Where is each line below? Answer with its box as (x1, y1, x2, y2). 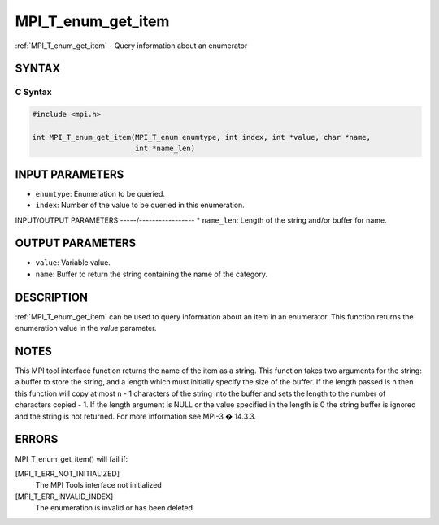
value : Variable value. (35, 258, 111, 267)
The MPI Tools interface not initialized (35, 480, 162, 490)
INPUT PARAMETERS (15, 167, 124, 181)
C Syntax (15, 86, 52, 98)
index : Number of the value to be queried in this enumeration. (35, 200, 246, 210)
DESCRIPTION (15, 290, 89, 304)
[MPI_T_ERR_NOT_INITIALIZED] (15, 468, 120, 479)
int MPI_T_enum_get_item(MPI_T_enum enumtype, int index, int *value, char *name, (32, 132, 372, 141)
